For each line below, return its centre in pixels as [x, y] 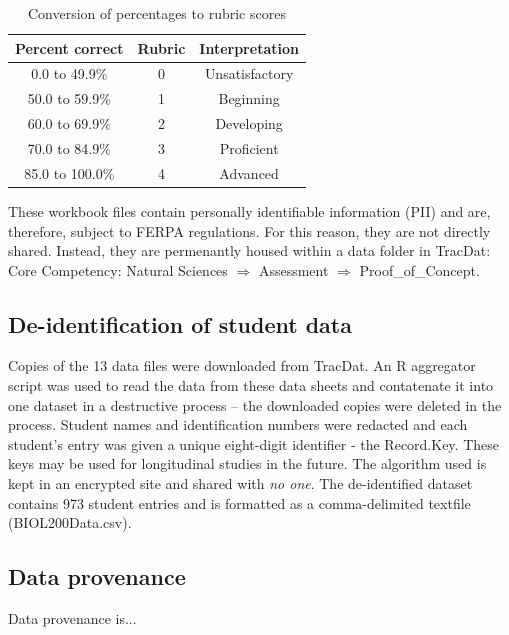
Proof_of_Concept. [419, 269]
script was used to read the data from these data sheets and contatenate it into [251, 385]
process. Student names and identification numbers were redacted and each [238, 424]
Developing [249, 123]
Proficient [249, 147]
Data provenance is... [72, 618]
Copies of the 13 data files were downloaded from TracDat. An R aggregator [242, 365]
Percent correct [69, 47]
